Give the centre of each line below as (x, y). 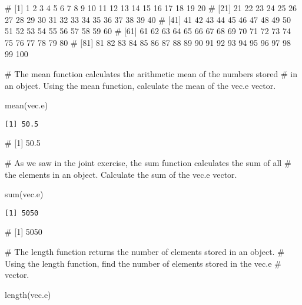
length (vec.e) (28, 294)
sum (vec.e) (24, 194)
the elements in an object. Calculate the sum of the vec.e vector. (121, 174)
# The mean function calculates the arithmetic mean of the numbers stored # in (151, 73)
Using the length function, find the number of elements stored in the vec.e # (143, 263)
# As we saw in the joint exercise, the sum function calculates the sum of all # (148, 163)
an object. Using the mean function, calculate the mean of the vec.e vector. (140, 85)
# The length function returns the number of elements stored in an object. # (145, 252)
